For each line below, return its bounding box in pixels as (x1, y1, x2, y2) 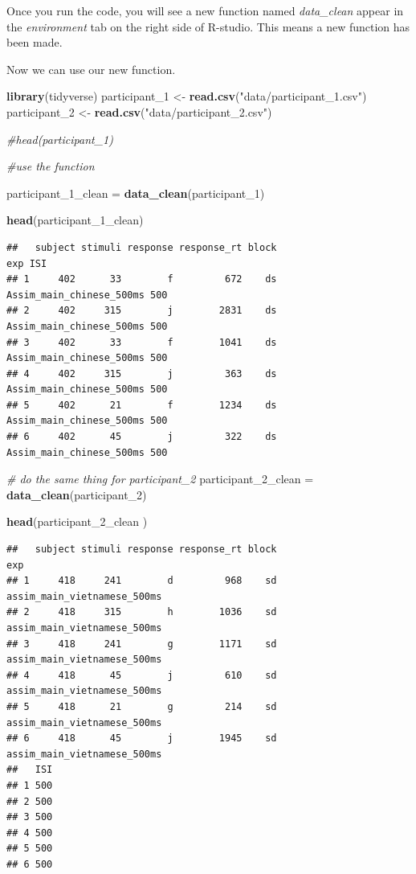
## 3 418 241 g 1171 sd (6, 638, 277, 650)
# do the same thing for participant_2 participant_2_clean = (6, 470, 314, 487)
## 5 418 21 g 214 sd (6, 700, 277, 712)
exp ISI (6, 257, 47, 269)
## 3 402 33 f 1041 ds (6, 336, 277, 348)
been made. (6, 34, 63, 51)
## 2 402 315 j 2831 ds (6, 305, 277, 317)
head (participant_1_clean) (6, 211, 144, 228)
